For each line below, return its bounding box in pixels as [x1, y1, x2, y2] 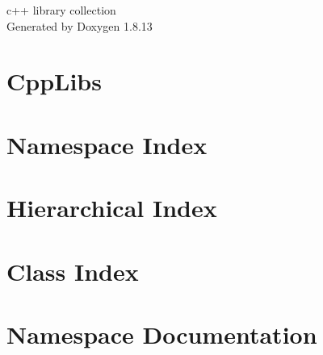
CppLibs [6, 65, 102, 98]
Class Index [6, 254, 139, 287]
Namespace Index [6, 127, 208, 161]
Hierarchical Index [6, 191, 217, 224]
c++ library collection [6, 2, 116, 18]
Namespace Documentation [6, 317, 317, 350]
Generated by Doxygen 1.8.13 [6, 17, 153, 34]
